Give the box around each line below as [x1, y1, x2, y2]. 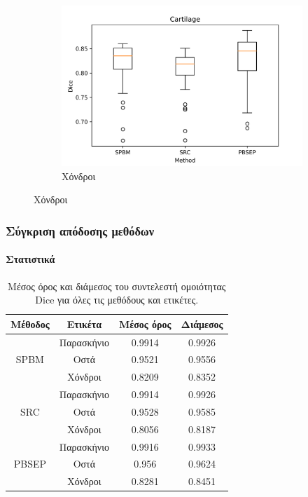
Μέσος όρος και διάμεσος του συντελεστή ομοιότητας [8, 278, 226, 293]
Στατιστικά [6, 252, 55, 266]
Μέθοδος [10, 316, 50, 331]
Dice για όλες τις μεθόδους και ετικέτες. [35, 292, 199, 307]
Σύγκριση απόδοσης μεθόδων [6, 222, 155, 239]
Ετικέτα [66, 316, 102, 331]
